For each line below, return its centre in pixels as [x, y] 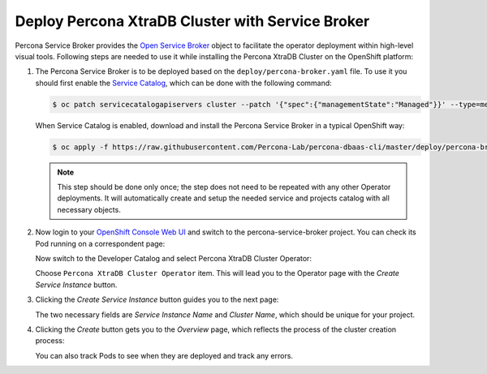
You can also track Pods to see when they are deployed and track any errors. [164, 355]
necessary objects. [89, 209]
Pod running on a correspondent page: [100, 243]
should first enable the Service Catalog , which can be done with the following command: [183, 83]
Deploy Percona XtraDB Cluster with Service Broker [192, 21]
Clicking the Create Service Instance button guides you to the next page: [157, 299]
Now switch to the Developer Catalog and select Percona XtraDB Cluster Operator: [174, 258]
